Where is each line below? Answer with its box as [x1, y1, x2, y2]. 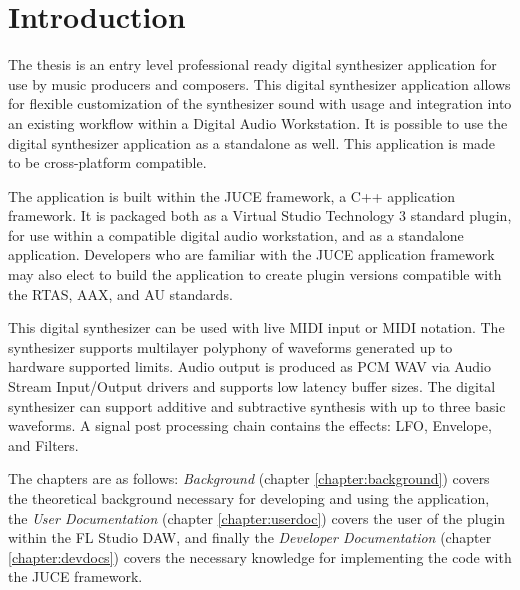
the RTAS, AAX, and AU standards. [8, 283, 233, 304]
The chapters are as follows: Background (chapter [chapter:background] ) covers [8, 468, 490, 489]
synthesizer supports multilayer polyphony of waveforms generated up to [8, 336, 453, 357]
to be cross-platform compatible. [8, 152, 207, 173]
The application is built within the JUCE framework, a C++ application [8, 185, 456, 206]
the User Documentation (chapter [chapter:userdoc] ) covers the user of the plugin [8, 507, 506, 528]
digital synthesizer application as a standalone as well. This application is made [8, 132, 496, 153]
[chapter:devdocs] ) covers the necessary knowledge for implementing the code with [8, 546, 512, 567]
